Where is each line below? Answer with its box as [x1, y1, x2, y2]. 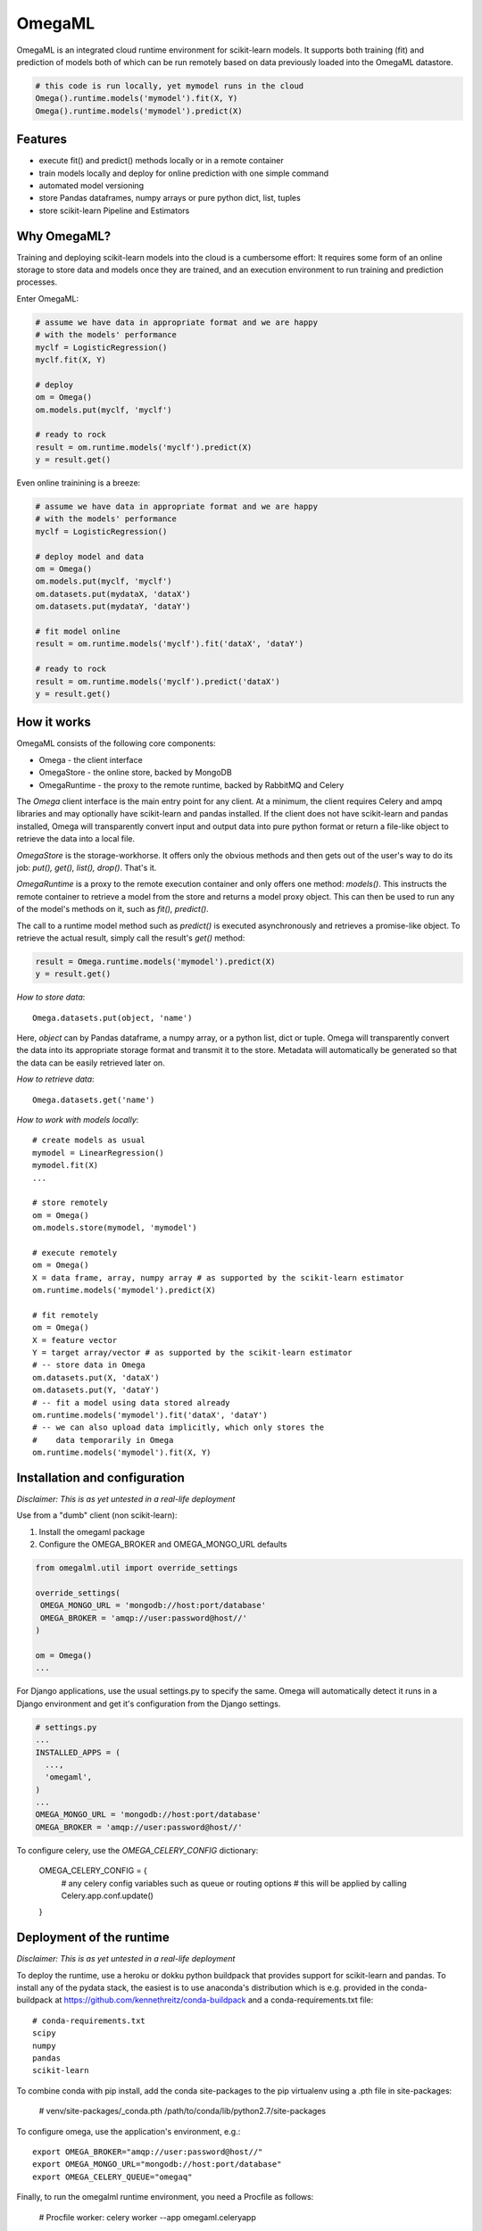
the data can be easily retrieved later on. [16, 1057, 165, 1068]
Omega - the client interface [38, 754, 143, 765]
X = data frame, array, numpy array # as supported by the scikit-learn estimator [32, 1273, 404, 1282]
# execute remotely [32, 1248, 118, 1257]
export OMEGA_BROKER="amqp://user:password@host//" [32, 2146, 263, 2157]
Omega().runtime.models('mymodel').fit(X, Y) [35, 94, 238, 104]
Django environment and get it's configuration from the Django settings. [16, 1698, 281, 1709]
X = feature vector [32, 1335, 118, 1345]
